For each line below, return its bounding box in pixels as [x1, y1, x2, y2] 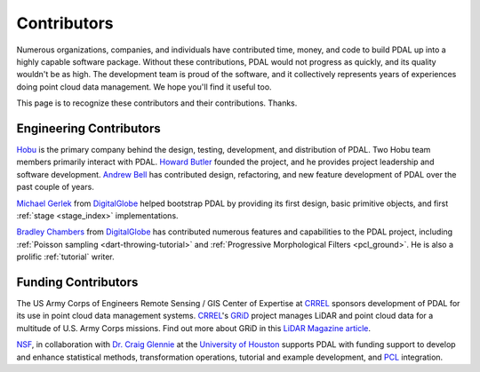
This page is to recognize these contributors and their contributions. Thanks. [16, 98, 298, 108]
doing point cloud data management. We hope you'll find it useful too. [16, 81, 272, 92]
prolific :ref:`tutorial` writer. [16, 251, 115, 262]
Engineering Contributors [16, 121, 162, 136]
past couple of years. [16, 182, 95, 193]
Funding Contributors [16, 274, 139, 289]
